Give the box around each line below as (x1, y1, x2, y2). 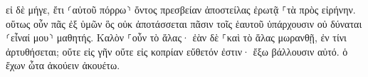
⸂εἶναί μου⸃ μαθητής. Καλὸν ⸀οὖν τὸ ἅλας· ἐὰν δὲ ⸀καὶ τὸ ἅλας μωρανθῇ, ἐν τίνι (6, 30, 347, 45)
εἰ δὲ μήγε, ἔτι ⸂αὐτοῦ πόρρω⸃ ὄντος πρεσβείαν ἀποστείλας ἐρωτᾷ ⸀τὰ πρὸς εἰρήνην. (6, 2, 356, 16)
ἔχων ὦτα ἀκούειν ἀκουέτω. (6, 58, 120, 73)
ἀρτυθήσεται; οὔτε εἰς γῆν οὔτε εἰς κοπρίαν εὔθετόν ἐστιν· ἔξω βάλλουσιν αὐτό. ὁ (6, 43, 348, 58)
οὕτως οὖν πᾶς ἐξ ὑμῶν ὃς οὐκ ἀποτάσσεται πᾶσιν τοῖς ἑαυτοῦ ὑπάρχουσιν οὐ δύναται (6, 16, 362, 31)
